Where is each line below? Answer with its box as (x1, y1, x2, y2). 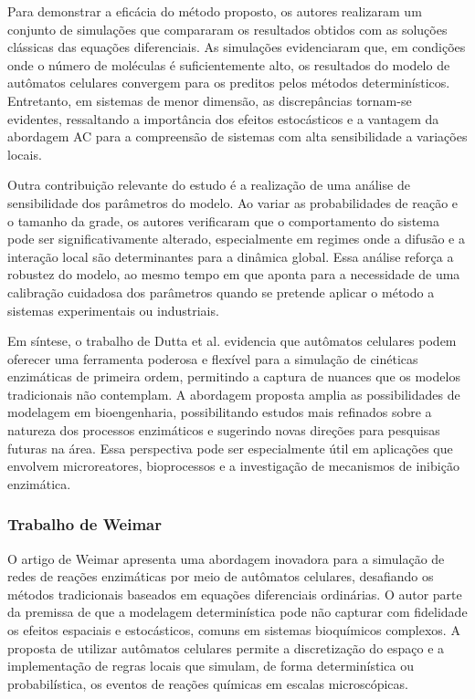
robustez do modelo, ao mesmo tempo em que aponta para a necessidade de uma (7, 265, 460, 284)
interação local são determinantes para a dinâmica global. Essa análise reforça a (7, 246, 454, 266)
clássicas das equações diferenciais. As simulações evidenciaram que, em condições (7, 37, 466, 57)
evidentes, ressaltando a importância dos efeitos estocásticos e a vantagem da (7, 109, 439, 128)
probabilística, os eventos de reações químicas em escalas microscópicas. (7, 673, 408, 693)
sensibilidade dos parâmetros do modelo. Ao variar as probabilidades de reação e (7, 193, 459, 212)
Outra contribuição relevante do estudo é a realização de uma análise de (7, 175, 410, 194)
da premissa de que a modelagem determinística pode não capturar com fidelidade (7, 602, 468, 621)
